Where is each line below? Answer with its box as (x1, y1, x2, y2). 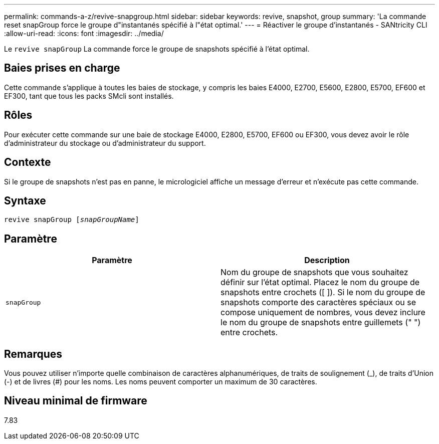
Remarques (4, 347, 63, 360)
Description (304, 255, 350, 266)
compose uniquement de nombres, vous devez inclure (221, 307, 425, 318)
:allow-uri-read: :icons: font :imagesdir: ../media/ (4, 29, 164, 38)
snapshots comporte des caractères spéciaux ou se (221, 297, 416, 308)
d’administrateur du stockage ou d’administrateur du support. (4, 138, 206, 147)
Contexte (4, 156, 51, 169)
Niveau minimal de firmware (4, 394, 147, 407)
